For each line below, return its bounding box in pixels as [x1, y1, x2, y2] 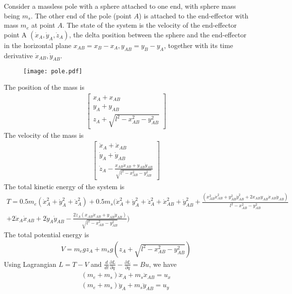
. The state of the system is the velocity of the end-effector [62, 20, 237, 30]
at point [31, 20, 55, 30]
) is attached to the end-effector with [139, 10, 248, 20]
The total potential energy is [4, 229, 89, 240]
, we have [149, 259, 177, 269]
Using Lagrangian [4, 259, 57, 269]
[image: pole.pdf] [23, 68, 82, 75]
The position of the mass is [4, 82, 84, 92]
